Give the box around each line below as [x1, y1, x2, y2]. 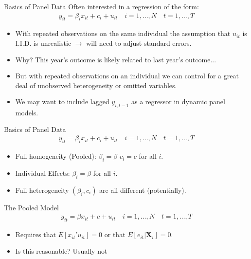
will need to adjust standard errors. [86, 38, 192, 48]
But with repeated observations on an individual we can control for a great [15, 71, 239, 81]
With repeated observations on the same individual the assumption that [15, 28, 231, 38]
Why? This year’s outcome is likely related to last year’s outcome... [15, 54, 216, 64]
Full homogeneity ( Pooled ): [15, 151, 96, 161]
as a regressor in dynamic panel [131, 96, 225, 107]
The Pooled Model [4, 202, 59, 212]
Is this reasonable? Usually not [15, 245, 108, 256]
